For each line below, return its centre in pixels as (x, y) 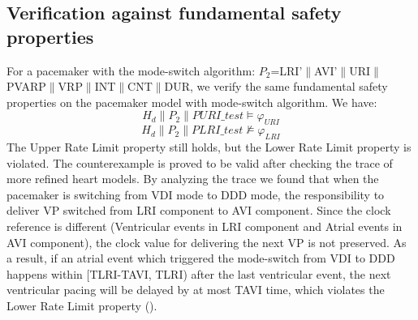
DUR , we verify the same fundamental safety (276, 86)
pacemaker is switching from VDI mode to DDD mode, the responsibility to (196, 194)
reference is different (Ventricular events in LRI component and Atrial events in (205, 226)
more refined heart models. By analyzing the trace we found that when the (193, 179)
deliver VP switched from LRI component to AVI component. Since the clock (199, 210)
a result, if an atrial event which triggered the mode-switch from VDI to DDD (201, 258)
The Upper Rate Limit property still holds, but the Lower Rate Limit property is (209, 146)
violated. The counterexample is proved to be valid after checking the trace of (200, 162)
